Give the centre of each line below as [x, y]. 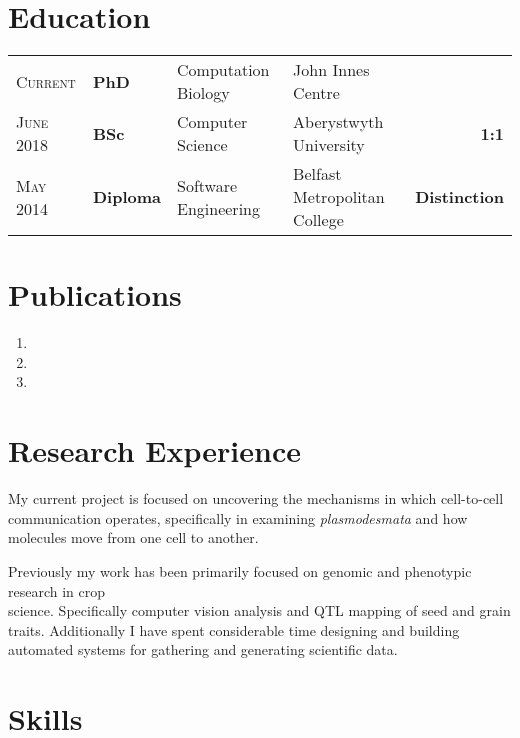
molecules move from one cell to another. [133, 537]
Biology [203, 93]
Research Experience [154, 450]
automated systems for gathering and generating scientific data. [203, 649]
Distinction [459, 197]
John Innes [331, 70]
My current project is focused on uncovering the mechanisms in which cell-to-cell [256, 498]
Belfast [317, 174]
